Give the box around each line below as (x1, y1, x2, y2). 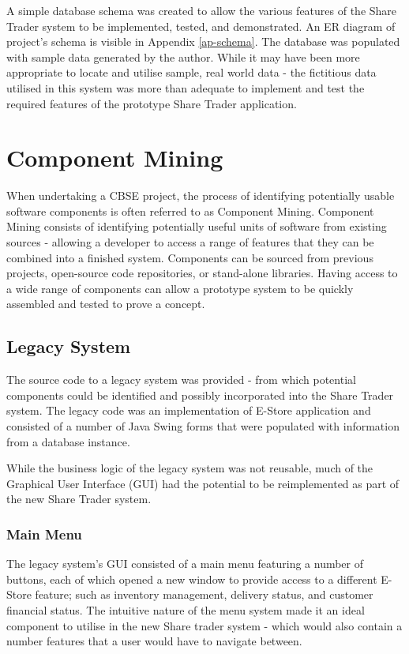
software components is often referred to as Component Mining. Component (6, 202, 374, 219)
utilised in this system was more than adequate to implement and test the (6, 79, 365, 96)
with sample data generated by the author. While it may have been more (6, 48, 360, 65)
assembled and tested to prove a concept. (6, 295, 205, 312)
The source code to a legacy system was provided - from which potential (6, 371, 356, 388)
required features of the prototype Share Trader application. (6, 95, 297, 111)
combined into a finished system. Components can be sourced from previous (6, 249, 373, 265)
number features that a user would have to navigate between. (6, 633, 302, 649)
